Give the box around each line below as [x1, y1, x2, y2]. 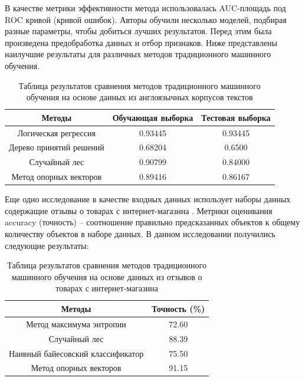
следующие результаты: [5, 239, 89, 251]
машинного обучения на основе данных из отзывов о [11, 270, 202, 283]
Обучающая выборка [112, 111, 194, 123]
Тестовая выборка [201, 111, 271, 123]
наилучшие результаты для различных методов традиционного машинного [5, 48, 271, 60]
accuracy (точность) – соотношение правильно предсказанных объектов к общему [5, 216, 300, 228]
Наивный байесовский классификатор [9, 347, 144, 359]
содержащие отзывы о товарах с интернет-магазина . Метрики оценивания [5, 204, 273, 216]
